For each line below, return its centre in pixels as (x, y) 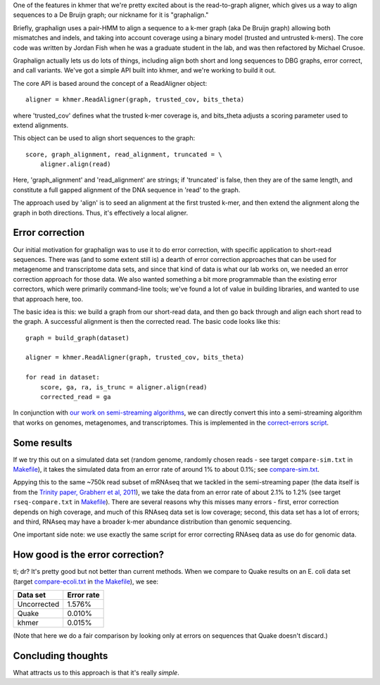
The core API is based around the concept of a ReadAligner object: (110, 83)
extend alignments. (41, 125)
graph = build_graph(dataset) (78, 338)
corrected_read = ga (75, 397)
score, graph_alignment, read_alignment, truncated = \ (124, 154)
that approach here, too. (48, 298)
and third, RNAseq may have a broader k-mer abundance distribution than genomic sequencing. (152, 522)
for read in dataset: (63, 377)
